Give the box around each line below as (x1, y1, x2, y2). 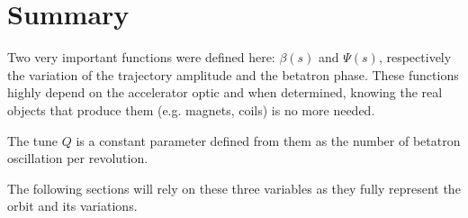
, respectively (378, 48, 452, 67)
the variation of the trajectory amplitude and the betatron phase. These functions (7, 65, 459, 84)
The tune (7, 131, 58, 150)
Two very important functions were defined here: (7, 48, 275, 67)
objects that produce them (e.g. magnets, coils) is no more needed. (7, 100, 375, 119)
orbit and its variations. (7, 196, 138, 215)
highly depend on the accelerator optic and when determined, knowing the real (7, 83, 443, 102)
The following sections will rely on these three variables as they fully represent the (7, 178, 461, 197)
